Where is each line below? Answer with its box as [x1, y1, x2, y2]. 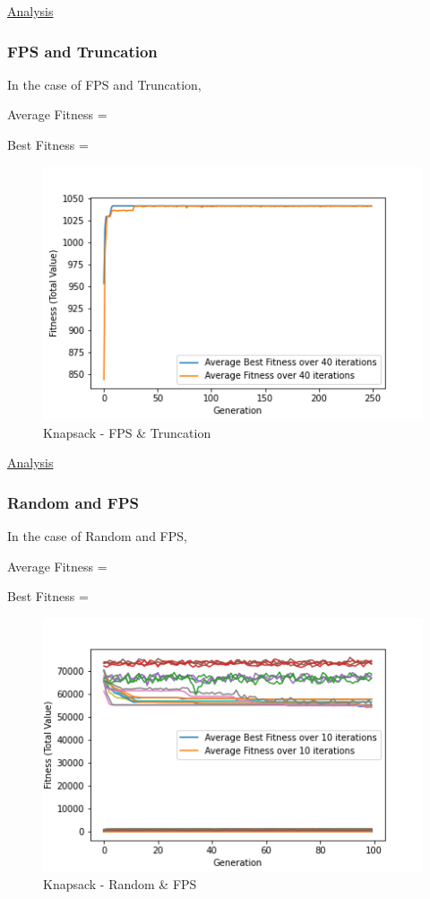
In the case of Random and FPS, [7, 527, 187, 546]
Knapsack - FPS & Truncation [43, 423, 211, 441]
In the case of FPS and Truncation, [7, 74, 202, 93]
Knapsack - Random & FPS [43, 875, 197, 894]
